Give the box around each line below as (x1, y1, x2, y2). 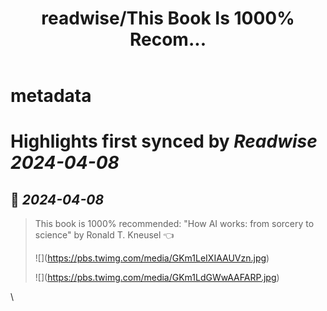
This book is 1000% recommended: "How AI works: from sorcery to (34, 218, 315, 230)
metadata (10, 85, 92, 107)
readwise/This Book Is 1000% (41, 7, 295, 30)
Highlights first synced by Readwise (10, 130, 318, 153)
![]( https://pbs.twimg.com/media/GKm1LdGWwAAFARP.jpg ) (34, 272, 280, 284)
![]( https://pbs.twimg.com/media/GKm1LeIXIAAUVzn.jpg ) (34, 252, 270, 264)
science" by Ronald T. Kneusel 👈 (34, 229, 175, 241)
